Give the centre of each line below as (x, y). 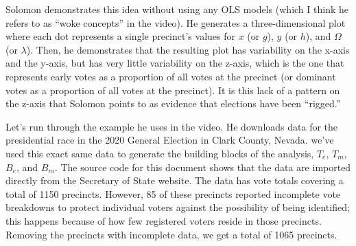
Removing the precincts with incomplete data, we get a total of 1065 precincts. (171, 234)
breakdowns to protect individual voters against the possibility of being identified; (178, 207)
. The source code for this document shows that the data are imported (203, 167)
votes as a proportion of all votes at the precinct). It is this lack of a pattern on (173, 90)
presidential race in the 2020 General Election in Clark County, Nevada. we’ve (170, 140)
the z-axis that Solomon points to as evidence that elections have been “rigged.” (173, 103)
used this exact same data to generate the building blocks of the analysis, (160, 153)
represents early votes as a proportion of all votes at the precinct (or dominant (171, 76)
